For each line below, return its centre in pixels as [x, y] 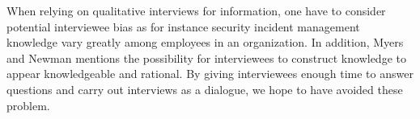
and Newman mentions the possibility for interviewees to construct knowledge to [206, 57]
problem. [28, 105]
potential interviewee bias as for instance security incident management [183, 26]
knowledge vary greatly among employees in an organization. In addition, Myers [205, 42]
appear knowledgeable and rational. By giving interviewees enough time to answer [210, 74]
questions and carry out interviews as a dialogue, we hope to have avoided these [205, 89]
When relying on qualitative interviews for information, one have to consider [196, 10]
